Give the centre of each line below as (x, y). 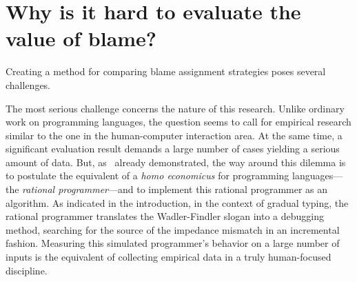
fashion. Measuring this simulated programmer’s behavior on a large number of (173, 243)
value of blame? (81, 38)
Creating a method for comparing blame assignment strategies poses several (166, 71)
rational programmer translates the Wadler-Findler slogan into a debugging (165, 216)
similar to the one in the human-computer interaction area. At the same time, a (174, 135)
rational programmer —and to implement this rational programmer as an (175, 189)
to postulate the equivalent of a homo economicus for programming (147, 175)
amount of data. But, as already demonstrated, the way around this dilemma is (176, 162)
